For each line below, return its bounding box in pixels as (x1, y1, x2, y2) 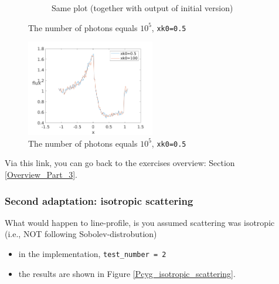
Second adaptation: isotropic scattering (5, 193, 193, 208)
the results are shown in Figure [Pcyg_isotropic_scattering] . (18, 267, 236, 279)
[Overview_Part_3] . (5, 168, 77, 181)
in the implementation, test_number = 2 (18, 248, 166, 260)
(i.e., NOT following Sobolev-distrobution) (5, 228, 157, 240)
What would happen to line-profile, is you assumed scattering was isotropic (5, 216, 275, 228)
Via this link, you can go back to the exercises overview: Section (5, 157, 235, 169)
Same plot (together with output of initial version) (52, 2, 233, 13)
